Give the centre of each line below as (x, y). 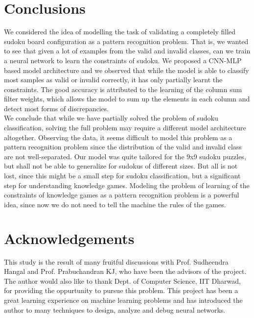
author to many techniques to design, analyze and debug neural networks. (115, 309)
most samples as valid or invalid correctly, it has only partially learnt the (113, 80)
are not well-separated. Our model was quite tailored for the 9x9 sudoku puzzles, (125, 156)
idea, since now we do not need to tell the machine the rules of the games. (115, 204)
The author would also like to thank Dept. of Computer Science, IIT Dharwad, (122, 281)
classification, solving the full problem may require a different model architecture (125, 128)
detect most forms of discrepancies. (57, 108)
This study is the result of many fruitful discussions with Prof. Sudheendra (116, 261)
